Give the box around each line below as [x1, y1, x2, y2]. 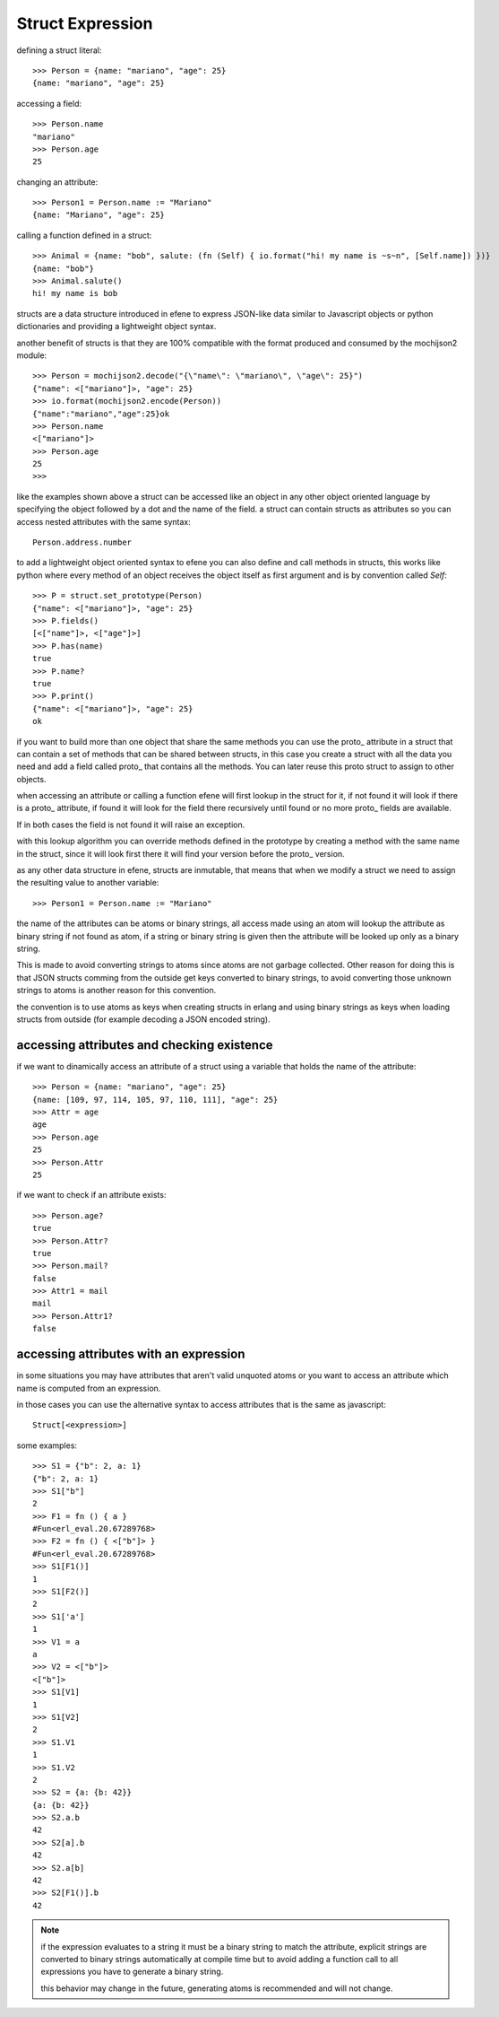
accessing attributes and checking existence [16, 1037, 273, 1052]
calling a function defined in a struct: [16, 230, 152, 240]
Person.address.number [32, 537, 133, 547]
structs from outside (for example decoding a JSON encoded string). [16, 1014, 271, 1025]
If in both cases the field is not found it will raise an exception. [16, 819, 245, 830]
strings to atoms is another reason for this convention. [16, 985, 217, 996]
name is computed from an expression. [16, 1383, 161, 1393]
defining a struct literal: [16, 45, 102, 56]
